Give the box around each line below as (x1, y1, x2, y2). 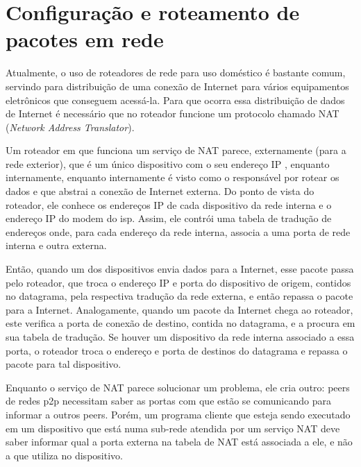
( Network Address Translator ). (6, 119, 135, 134)
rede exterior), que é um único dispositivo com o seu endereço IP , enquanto (6, 156, 330, 171)
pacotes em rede (6, 25, 164, 53)
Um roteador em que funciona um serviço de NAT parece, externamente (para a (6, 143, 346, 158)
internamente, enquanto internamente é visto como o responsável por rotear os (6, 170, 339, 185)
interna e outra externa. (6, 238, 107, 253)
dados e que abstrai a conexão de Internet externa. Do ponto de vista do (6, 184, 314, 198)
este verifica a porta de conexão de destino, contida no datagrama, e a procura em (6, 316, 355, 330)
